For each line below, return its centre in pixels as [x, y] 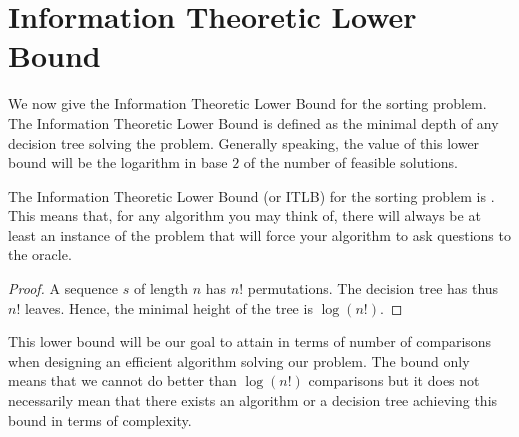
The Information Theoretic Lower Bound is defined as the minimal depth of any [253, 122]
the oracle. [40, 254]
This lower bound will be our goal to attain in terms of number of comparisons [250, 341]
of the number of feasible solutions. [350, 162]
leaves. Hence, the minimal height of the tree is [168, 307]
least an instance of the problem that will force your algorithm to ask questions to [259, 234]
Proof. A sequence [63, 288]
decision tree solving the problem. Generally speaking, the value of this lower [244, 142]
